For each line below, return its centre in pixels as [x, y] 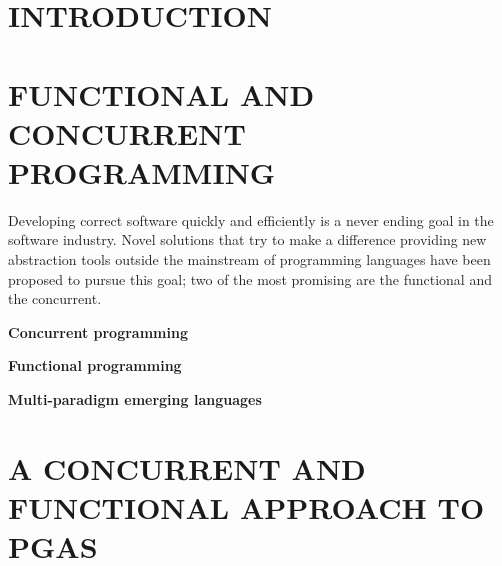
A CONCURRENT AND [187, 467]
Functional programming [95, 365]
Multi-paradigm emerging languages [135, 399]
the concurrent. [55, 298]
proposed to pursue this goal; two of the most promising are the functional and [250, 278]
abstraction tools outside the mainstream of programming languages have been [249, 259]
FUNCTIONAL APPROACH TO [246, 507]
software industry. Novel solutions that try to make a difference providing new [247, 239]
